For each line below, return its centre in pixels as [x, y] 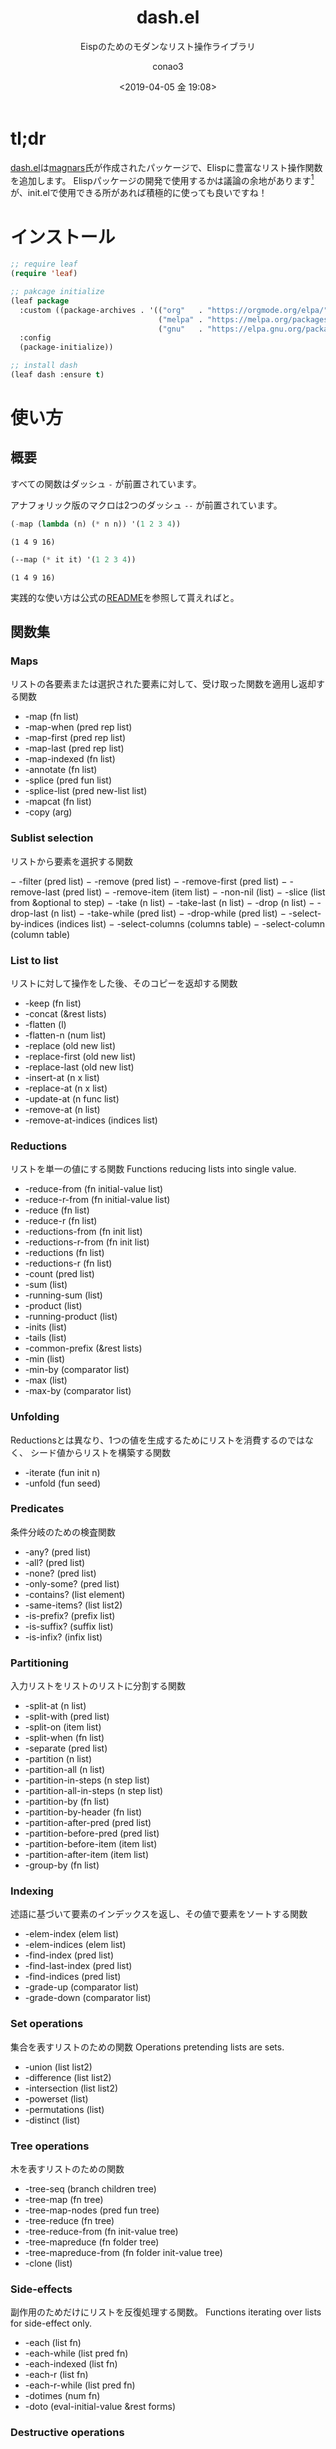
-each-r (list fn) [56, 2375]
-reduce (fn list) [57, 1210]
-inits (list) [46, 1327]
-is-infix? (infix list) [63, 1637]
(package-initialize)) [66, 347]
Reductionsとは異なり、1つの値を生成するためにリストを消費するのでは [157, 1440]
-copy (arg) [48, 812]
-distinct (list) [52, 2120]
